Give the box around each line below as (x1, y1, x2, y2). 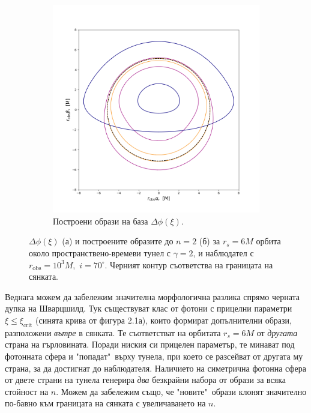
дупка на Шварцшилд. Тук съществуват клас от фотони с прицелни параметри (5, 302, 292, 315)
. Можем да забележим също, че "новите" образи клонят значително (56, 385, 307, 397)
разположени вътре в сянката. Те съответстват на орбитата (5, 326, 221, 339)
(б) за (199, 235, 220, 247)
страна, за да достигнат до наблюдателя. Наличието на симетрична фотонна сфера (5, 361, 307, 374)
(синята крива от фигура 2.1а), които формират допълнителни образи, (35, 313, 292, 326)
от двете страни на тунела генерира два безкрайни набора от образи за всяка (5, 373, 286, 386)
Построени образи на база (53, 214, 148, 227)
